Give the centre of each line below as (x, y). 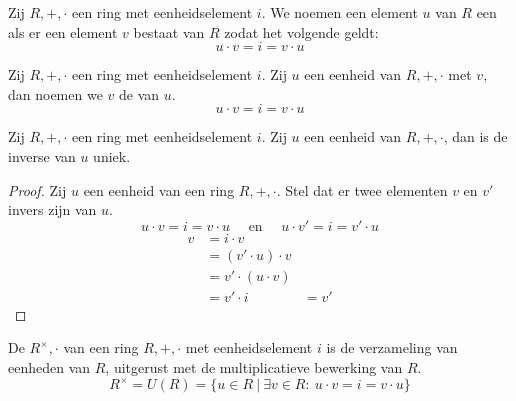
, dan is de (475, 136)
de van (139, 93)
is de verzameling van (392, 347)
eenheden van (49, 367)
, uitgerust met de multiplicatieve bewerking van (254, 367)
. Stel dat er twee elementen (362, 189)
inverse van (42, 155)
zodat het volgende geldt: (301, 31)
